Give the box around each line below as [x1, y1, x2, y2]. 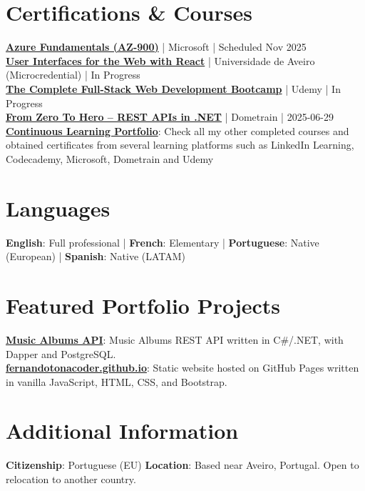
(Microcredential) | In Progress [6, 67, 140, 82]
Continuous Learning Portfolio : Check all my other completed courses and [6, 123, 349, 138]
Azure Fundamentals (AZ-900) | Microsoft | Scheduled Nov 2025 [6, 39, 307, 54]
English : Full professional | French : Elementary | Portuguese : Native [6, 234, 319, 249]
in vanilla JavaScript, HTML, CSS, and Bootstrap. [6, 374, 227, 389]
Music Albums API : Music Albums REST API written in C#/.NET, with [6, 332, 344, 347]
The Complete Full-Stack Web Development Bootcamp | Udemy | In [6, 81, 341, 96]
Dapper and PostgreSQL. [6, 346, 116, 361]
